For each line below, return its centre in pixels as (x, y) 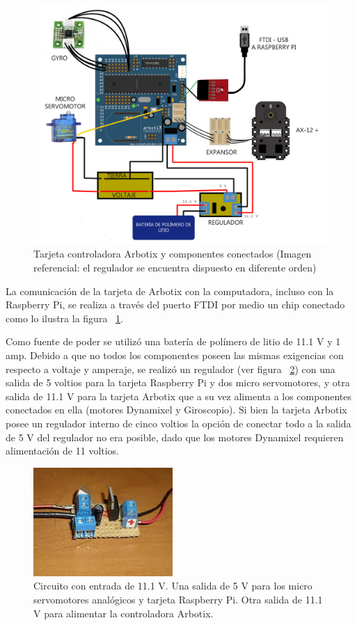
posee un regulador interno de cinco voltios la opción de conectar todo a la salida (178, 423)
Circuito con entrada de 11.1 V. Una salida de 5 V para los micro (173, 586)
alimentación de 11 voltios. (63, 451)
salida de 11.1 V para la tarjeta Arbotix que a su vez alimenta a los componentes (178, 396)
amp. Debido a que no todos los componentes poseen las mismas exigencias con (175, 355)
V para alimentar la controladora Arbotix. (124, 613)
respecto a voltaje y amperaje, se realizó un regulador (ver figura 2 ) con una (170, 369)
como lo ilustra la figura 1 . (64, 318)
